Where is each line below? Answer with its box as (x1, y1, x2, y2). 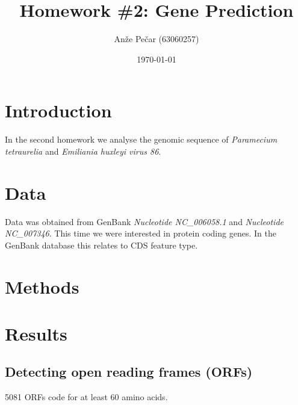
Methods (5, 274, 79, 298)
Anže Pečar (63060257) (114, 32, 199, 45)
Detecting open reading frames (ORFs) (5, 362, 253, 381)
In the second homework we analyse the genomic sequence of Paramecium (5, 133, 278, 146)
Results (5, 321, 67, 345)
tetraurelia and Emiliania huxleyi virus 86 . (5, 144, 161, 157)
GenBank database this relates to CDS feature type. (5, 238, 198, 251)
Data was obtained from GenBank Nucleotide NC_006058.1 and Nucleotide (5, 215, 284, 227)
